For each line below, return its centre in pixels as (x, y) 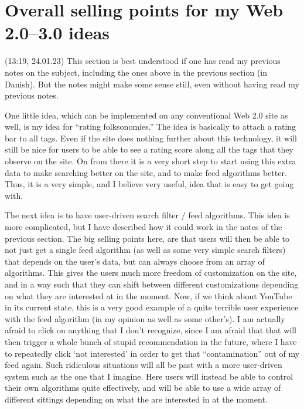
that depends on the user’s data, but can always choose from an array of (135, 261)
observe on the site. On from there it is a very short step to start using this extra (151, 161)
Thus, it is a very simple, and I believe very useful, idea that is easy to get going (149, 184)
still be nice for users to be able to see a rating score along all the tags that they (149, 149)
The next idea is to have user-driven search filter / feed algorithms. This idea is (147, 215)
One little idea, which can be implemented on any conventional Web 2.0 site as (146, 115)
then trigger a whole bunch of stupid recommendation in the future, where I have (151, 341)
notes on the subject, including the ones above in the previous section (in (136, 72)
